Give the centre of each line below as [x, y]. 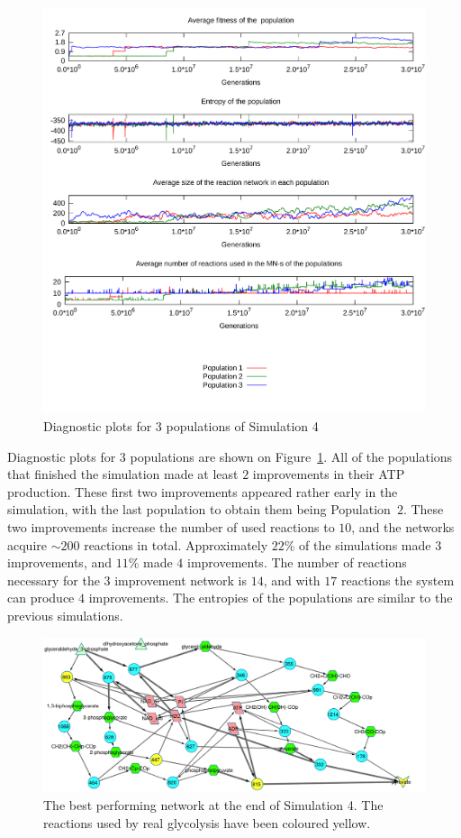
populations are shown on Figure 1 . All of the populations [291, 456]
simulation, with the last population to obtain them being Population [199, 509]
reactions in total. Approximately [176, 544]
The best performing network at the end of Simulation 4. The [213, 804]
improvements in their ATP [329, 474]
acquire [27, 544]
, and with [292, 580]
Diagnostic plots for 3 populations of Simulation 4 [181, 426]
